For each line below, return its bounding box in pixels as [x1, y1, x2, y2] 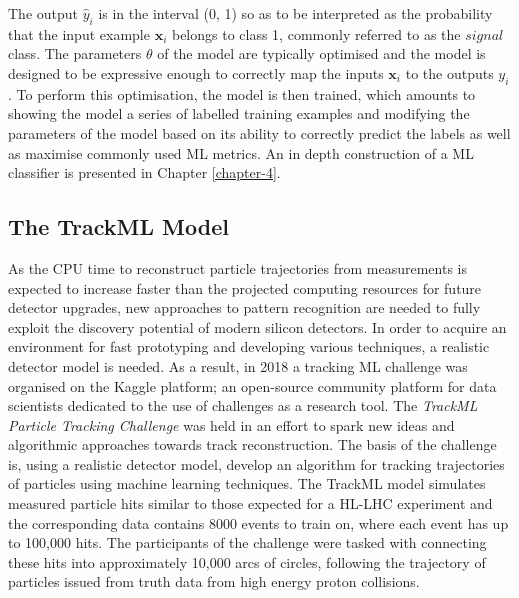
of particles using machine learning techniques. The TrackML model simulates [8, 473, 486, 494]
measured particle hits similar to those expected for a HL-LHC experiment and [8, 493, 493, 514]
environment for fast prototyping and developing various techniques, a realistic [8, 336, 490, 357]
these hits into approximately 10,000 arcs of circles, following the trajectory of [8, 551, 486, 572]
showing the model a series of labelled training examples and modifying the [8, 103, 470, 124]
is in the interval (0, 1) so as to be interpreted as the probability [98, 3, 493, 23]
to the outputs [405, 62, 494, 83]
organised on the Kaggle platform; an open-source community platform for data [8, 375, 497, 396]
